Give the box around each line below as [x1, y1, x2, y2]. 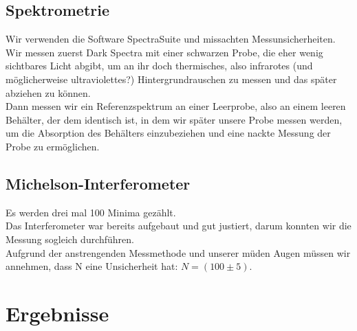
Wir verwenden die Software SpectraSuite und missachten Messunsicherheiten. [6, 32, 336, 46]
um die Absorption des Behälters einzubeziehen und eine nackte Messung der [6, 126, 331, 140]
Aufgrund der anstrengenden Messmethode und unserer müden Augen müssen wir [6, 245, 351, 260]
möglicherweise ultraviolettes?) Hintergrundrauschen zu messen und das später [6, 71, 337, 86]
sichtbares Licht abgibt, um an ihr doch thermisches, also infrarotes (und [6, 58, 313, 73]
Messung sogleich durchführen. [6, 231, 134, 246]
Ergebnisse [6, 299, 109, 327]
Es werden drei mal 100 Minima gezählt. [6, 205, 176, 219]
